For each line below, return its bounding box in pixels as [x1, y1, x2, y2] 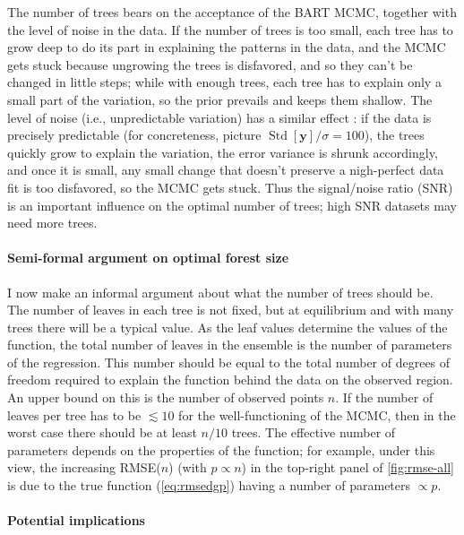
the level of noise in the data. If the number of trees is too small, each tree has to [7, 20, 453, 39]
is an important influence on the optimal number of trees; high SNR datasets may [7, 195, 457, 214]
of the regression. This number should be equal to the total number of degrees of [7, 352, 451, 371]
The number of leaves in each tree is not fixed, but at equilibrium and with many [7, 300, 454, 319]
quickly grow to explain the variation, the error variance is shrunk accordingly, [7, 142, 438, 161]
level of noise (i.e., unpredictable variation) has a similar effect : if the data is [7, 108, 432, 126]
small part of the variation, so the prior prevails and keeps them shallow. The [7, 90, 433, 108]
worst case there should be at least [7, 423, 197, 442]
